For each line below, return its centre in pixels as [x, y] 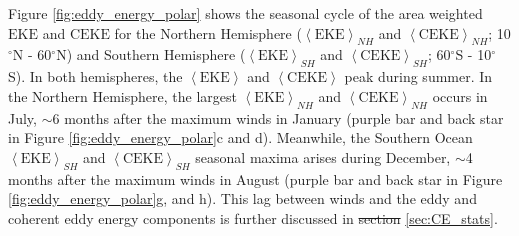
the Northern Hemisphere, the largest [122, 95]
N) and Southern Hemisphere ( [151, 54]
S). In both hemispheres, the [95, 76]
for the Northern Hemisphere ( [208, 32]
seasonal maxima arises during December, [323, 156]
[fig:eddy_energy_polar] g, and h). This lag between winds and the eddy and [242, 198]
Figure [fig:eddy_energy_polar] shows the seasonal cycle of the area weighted [245, 13]
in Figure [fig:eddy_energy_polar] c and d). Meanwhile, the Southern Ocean [240, 137]
